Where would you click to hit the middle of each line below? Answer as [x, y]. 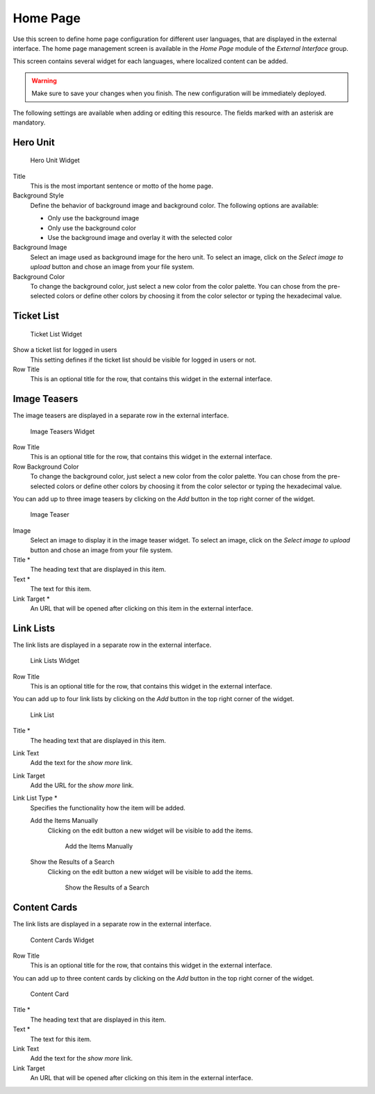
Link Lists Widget [55, 661]
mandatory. [29, 122]
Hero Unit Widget [55, 161]
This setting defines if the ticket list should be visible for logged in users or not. [143, 360]
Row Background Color [46, 467]
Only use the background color [92, 228]
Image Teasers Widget [62, 431]
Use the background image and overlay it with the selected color [140, 238]
